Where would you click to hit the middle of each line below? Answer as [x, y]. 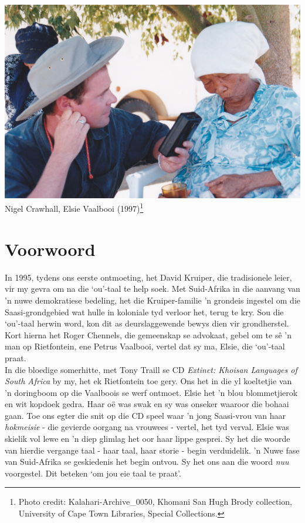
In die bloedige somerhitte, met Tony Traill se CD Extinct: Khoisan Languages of [151, 369]
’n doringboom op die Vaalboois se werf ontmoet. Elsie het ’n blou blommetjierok [151, 392]
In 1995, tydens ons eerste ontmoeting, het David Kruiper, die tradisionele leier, [148, 277]
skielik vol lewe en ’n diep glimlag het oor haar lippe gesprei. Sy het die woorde [148, 439]
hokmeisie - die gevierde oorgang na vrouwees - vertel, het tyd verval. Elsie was [147, 427]
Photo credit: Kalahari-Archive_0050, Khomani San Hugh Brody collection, [155, 502]
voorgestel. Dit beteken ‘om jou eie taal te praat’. [93, 473]
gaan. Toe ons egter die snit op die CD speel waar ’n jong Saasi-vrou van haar [145, 415]
